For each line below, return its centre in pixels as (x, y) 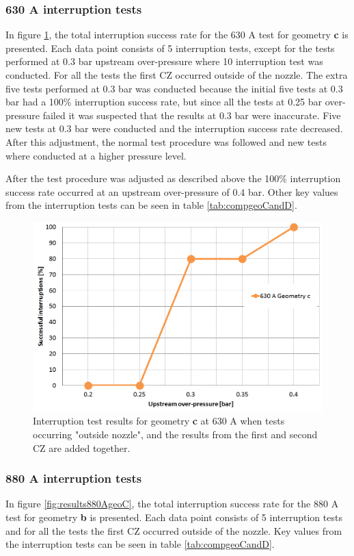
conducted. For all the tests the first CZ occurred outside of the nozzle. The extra (177, 75)
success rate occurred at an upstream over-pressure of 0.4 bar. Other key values (172, 191)
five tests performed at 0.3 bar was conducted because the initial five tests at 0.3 (174, 88)
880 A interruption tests (74, 478)
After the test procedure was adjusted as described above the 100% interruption (173, 178)
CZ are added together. (82, 447)
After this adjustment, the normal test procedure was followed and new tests (166, 141)
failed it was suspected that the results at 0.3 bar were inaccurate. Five (192, 115)
